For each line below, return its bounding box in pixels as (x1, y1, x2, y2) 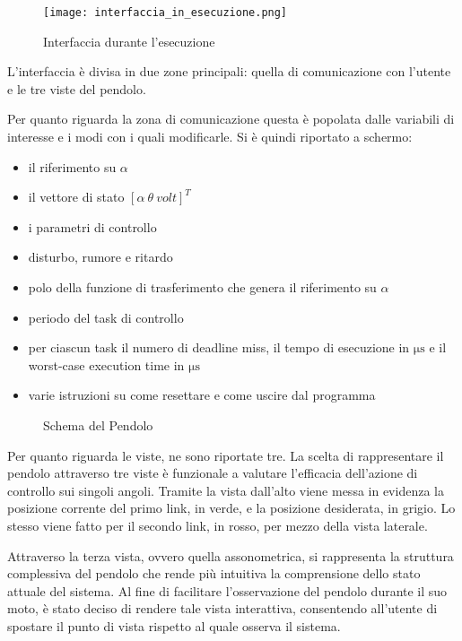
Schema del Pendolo (43, 415, 153, 434)
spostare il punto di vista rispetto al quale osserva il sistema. (7, 616, 341, 635)
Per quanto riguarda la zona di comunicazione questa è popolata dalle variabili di (7, 109, 455, 128)
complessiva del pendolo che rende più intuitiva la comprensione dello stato (7, 564, 421, 583)
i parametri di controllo (28, 217, 157, 236)
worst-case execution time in (28, 355, 185, 374)
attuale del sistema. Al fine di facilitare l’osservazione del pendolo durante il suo (7, 581, 448, 600)
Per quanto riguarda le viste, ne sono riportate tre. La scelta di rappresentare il (7, 446, 444, 464)
